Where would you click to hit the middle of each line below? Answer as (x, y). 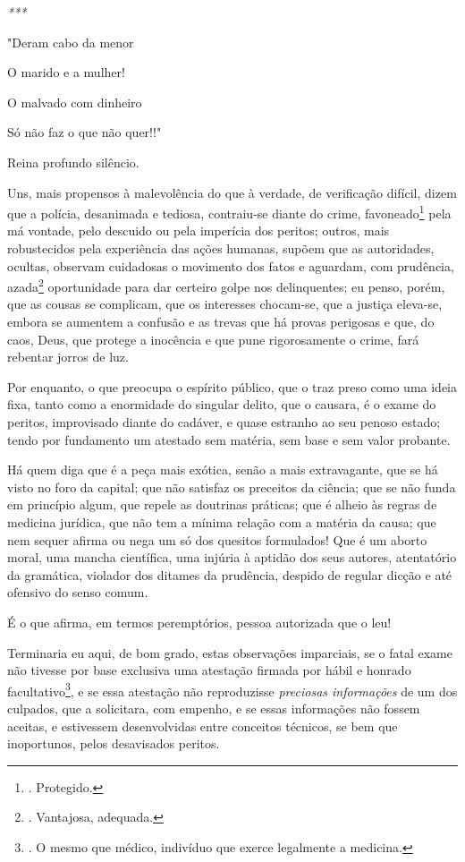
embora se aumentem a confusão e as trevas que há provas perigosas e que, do (221, 322)
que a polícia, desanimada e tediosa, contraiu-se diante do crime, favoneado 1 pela (229, 212)
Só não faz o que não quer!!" (85, 132)
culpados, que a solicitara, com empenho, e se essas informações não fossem (214, 708)
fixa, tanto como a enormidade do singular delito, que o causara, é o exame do (222, 404)
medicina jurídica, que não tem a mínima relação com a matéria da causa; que (222, 521)
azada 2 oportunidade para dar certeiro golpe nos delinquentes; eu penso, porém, (226, 285)
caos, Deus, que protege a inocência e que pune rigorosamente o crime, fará (213, 339)
